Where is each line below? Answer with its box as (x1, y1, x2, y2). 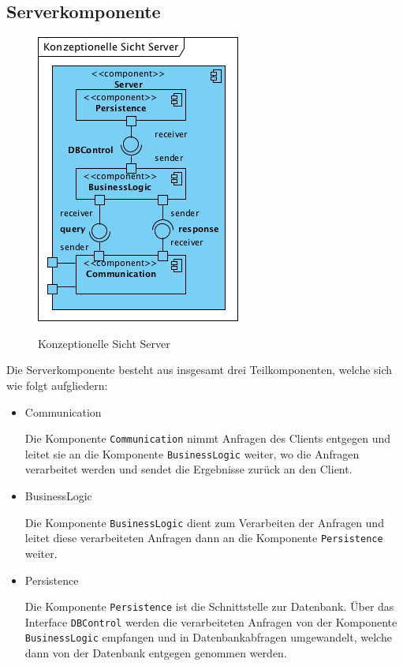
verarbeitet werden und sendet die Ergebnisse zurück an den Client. (24, 461, 353, 477)
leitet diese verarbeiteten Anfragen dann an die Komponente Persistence (24, 529, 383, 546)
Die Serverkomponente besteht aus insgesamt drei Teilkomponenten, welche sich (6, 361, 393, 378)
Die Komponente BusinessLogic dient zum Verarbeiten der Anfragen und (24, 514, 384, 530)
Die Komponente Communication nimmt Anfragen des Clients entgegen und (24, 430, 391, 447)
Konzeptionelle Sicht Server (38, 335, 170, 351)
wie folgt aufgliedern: (6, 376, 108, 393)
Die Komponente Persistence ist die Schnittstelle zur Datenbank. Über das (24, 598, 394, 615)
